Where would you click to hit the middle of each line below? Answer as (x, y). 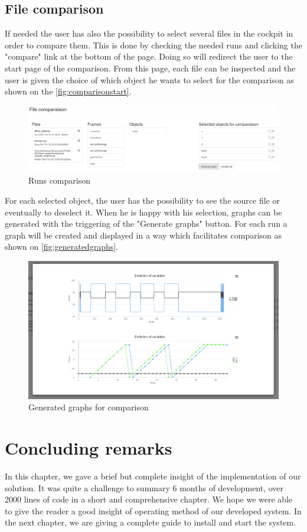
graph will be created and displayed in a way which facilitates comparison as (143, 235)
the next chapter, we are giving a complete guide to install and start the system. (151, 522)
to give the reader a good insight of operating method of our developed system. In (153, 510)
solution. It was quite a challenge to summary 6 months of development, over (144, 487)
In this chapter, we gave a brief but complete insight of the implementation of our (153, 476)
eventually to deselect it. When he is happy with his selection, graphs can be (143, 212)
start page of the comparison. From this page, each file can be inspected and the (150, 68)
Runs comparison (59, 180)
